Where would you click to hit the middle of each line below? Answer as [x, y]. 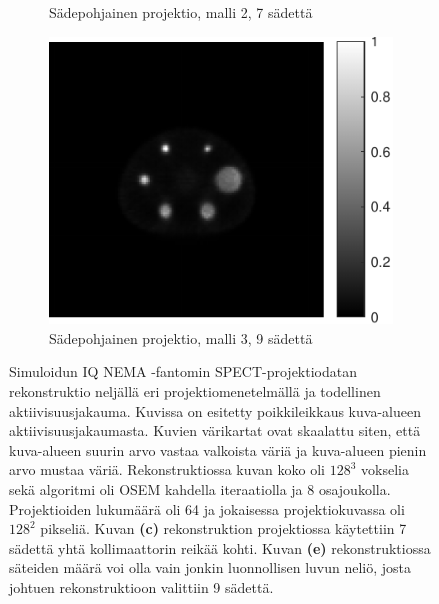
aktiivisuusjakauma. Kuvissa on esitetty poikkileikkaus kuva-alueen [215, 410]
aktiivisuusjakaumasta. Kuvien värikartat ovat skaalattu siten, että [215, 430]
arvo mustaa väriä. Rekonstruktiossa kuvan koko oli [167, 469]
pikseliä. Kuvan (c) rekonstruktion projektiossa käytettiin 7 [223, 528]
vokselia [385, 469]
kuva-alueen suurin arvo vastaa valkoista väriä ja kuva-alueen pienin [218, 449]
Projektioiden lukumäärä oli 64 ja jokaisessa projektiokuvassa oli [207, 508]
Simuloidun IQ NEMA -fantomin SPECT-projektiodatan [183, 371]
